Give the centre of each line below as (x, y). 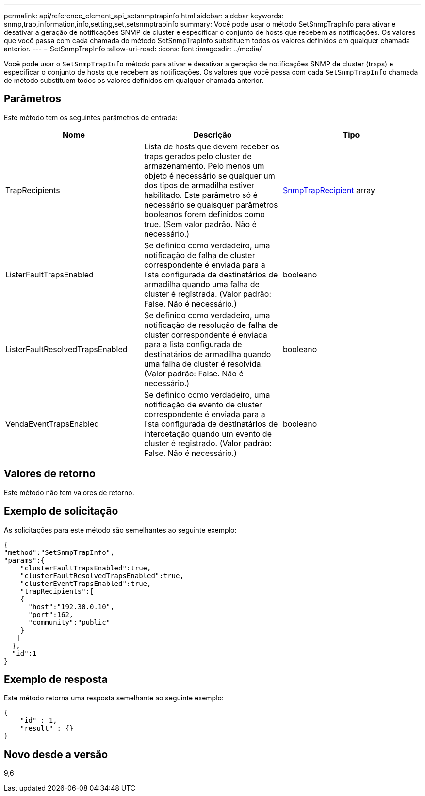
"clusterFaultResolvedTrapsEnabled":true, (102, 576)
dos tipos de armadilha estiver (199, 185)
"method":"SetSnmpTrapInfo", (59, 552)
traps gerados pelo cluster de (198, 156)
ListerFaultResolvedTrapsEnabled (66, 349)
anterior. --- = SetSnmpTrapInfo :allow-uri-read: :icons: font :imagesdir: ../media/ (133, 49)
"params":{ (25, 560)
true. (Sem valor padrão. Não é (200, 224)
